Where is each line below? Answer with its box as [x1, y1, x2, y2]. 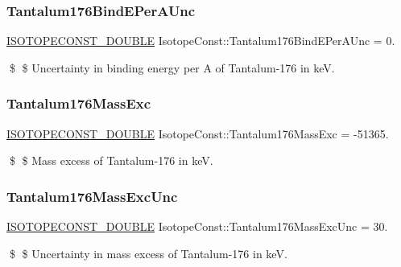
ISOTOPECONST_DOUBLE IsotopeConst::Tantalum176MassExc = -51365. [6, 125, 389, 142]
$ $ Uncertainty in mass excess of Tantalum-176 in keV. [9, 244, 287, 261]
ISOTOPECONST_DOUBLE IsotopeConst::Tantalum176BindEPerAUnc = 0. [6, 32, 395, 49]
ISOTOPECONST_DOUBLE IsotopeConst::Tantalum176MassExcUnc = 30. [6, 218, 388, 235]
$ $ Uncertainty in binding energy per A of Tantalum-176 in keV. [9, 59, 335, 76]
